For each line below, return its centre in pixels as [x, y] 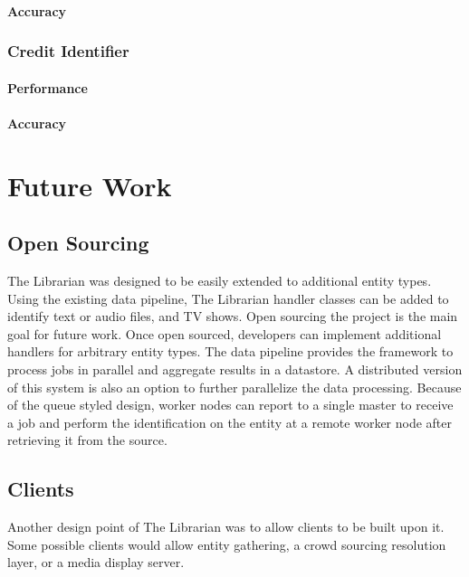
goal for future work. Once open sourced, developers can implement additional [225, 333]
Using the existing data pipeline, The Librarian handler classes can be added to [228, 298]
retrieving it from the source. [87, 440]
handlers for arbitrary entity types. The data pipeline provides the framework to [230, 351]
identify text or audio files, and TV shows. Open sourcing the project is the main [233, 316]
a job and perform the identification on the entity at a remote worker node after [230, 422]
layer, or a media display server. [96, 562]
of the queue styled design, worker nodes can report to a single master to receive [230, 405]
